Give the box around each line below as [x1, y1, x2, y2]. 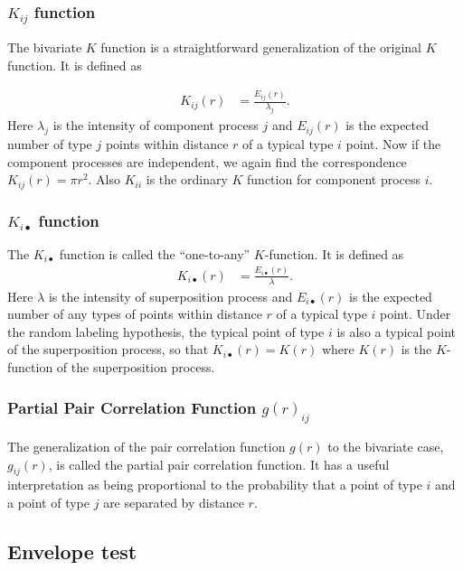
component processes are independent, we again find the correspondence [7, 152, 407, 171]
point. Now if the [345, 135, 441, 154]
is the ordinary [146, 170, 228, 189]
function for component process [247, 170, 421, 189]
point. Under [380, 304, 451, 323]
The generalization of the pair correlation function [7, 437, 286, 456]
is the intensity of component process [52, 116, 259, 135]
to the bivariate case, [327, 437, 444, 456]
